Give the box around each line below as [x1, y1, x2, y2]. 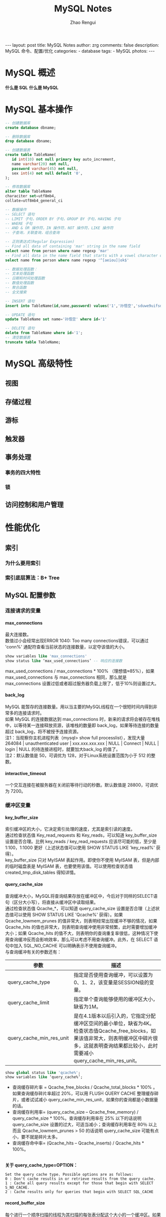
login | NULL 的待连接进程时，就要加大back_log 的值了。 [5, 746, 121, 752]
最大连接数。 [5, 632, 31, 638]
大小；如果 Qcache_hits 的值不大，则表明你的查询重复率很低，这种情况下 [5, 930, 154, 936]
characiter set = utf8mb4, [5, 194, 56, 199]
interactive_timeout [5, 770, 46, 776]
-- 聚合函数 [5, 285, 27, 290]
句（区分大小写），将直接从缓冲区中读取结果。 [5, 899, 98, 905]
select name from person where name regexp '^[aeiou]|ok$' [5, 258, 129, 263]
